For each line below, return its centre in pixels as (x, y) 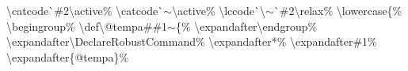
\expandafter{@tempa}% (68, 56)
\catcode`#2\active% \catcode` (85, 10)
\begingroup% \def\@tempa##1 (87, 26)
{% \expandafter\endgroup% (246, 26)
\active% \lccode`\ (219, 10)
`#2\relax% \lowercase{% (338, 10)
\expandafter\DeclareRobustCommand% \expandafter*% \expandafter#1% (192, 41)
